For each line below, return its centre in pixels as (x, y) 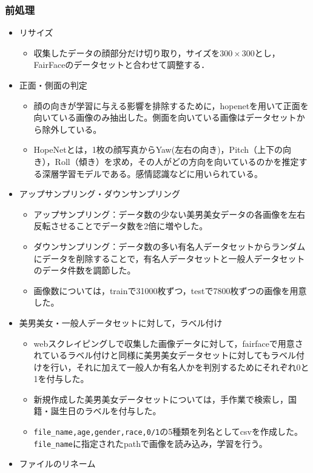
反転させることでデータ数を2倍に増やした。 (121, 226)
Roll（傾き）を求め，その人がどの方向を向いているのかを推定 (177, 161)
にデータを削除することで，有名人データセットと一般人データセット (169, 258)
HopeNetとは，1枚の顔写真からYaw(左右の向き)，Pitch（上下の (158, 149)
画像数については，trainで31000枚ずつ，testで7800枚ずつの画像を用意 (170, 290)
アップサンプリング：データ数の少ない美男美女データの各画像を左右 (170, 214)
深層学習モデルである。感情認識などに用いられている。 (153, 173)
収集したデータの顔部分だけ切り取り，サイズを (127, 52)
